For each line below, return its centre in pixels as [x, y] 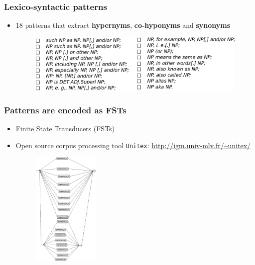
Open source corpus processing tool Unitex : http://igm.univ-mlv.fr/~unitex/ [133, 145]
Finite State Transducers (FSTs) [65, 129]
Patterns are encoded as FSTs [65, 110]
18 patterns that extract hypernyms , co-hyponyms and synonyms [123, 25]
